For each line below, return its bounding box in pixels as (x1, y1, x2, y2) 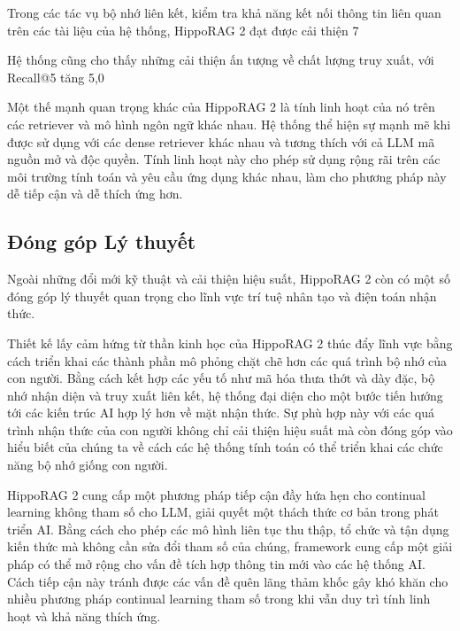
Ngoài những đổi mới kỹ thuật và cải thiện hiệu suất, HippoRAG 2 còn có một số (7, 269, 450, 288)
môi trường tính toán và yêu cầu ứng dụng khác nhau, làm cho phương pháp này (7, 167, 447, 185)
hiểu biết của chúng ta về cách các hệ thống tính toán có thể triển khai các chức (7, 438, 443, 456)
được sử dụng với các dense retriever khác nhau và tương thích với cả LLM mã (7, 132, 435, 151)
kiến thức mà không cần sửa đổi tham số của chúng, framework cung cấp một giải (7, 537, 453, 556)
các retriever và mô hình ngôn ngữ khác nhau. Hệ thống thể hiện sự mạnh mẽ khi (7, 114, 451, 133)
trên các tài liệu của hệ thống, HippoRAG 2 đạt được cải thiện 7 (7, 20, 359, 39)
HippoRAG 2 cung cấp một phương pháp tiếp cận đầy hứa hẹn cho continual (7, 485, 425, 503)
